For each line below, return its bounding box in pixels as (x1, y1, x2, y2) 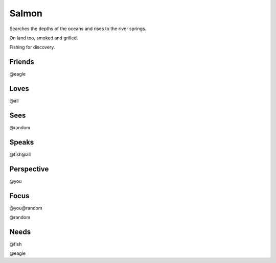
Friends (9, 58, 34, 66)
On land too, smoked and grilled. (9, 35, 78, 41)
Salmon (9, 8, 43, 19)
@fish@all (9, 151, 31, 157)
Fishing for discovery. (9, 44, 55, 51)
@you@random (9, 205, 42, 211)
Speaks (9, 138, 34, 147)
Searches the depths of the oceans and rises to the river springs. (9, 26, 147, 32)
